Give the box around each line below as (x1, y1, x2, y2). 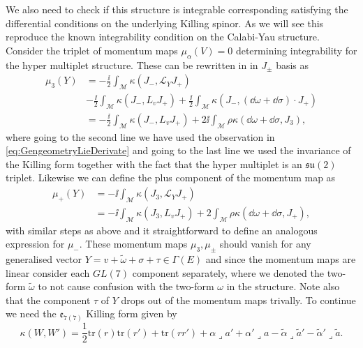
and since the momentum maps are (205, 252, 356, 266)
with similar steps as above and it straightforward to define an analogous (6, 222, 318, 237)
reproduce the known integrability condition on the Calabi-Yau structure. (6, 29, 320, 44)
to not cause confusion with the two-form (38, 279, 214, 294)
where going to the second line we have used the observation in (6, 129, 275, 144)
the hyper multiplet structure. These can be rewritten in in (6, 57, 258, 72)
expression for (6, 236, 65, 251)
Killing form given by (86, 306, 177, 321)
